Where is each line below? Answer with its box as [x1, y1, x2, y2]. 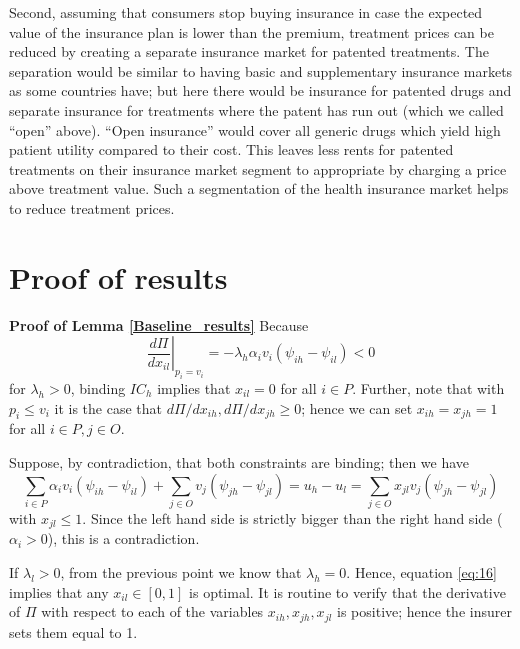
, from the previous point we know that [60, 561, 302, 582]
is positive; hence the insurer [337, 601, 512, 622]
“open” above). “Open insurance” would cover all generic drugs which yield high [9, 119, 501, 140]
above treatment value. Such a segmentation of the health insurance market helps [9, 178, 509, 199]
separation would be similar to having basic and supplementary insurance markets [9, 60, 513, 81]
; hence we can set [301, 397, 413, 418]
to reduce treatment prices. [9, 197, 175, 218]
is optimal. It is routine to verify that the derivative [189, 581, 506, 602]
